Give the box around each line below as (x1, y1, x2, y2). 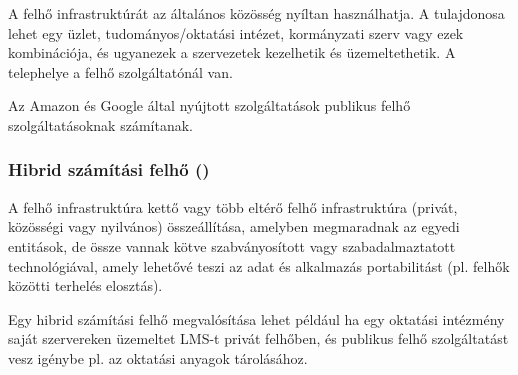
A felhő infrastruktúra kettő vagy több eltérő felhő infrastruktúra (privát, (8, 196, 458, 217)
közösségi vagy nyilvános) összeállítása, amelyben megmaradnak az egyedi (8, 216, 460, 237)
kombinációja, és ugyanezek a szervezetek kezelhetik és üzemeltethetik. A (8, 42, 456, 63)
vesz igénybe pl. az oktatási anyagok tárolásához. (8, 347, 308, 368)
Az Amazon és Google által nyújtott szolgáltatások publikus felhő (8, 95, 411, 116)
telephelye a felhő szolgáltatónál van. (8, 61, 233, 82)
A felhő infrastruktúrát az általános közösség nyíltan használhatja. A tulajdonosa (8, 3, 505, 23)
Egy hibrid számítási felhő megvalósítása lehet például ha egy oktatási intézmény (8, 308, 505, 329)
